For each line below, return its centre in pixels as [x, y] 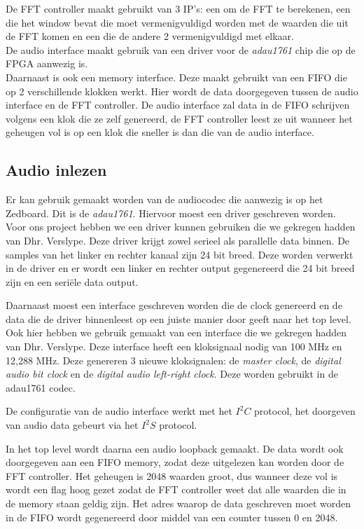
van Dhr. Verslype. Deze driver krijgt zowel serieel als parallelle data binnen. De [178, 240]
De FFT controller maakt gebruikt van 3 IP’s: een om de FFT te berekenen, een [178, 8]
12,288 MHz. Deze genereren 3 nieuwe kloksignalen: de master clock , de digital [173, 360]
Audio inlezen [56, 170]
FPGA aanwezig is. [47, 63]
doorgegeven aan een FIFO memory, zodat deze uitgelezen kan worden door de [175, 462]
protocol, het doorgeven [305, 411]
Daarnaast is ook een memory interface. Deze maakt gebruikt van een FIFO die [176, 77]
